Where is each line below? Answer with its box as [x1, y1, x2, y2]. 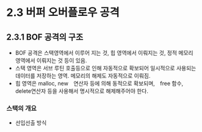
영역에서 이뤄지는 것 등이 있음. [15, 57, 87, 64]
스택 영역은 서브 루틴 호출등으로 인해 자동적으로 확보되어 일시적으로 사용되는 [15, 65, 197, 71]
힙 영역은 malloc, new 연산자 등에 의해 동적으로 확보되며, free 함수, [15, 80, 184, 87]
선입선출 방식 [15, 119, 47, 127]
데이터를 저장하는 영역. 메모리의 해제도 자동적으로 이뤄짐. [15, 72, 151, 79]
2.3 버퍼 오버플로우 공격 [6, 5, 120, 20]
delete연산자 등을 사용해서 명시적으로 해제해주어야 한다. [15, 87, 148, 95]
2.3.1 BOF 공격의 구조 [6, 32, 84, 42]
